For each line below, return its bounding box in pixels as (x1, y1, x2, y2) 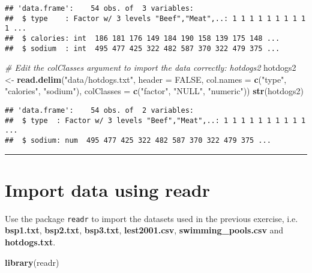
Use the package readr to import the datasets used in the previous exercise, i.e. (5, 212, 298, 224)
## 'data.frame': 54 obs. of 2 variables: (5, 106, 194, 115)
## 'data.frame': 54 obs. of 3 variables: (5, 4, 194, 13)
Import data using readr (5, 177, 210, 202)
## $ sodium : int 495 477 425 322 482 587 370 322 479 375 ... (5, 44, 280, 53)
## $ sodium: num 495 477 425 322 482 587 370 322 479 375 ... (5, 136, 271, 145)
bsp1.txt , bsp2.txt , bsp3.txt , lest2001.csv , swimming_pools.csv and (5, 224, 284, 236)
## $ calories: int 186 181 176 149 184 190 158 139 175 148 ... (5, 34, 280, 43)
